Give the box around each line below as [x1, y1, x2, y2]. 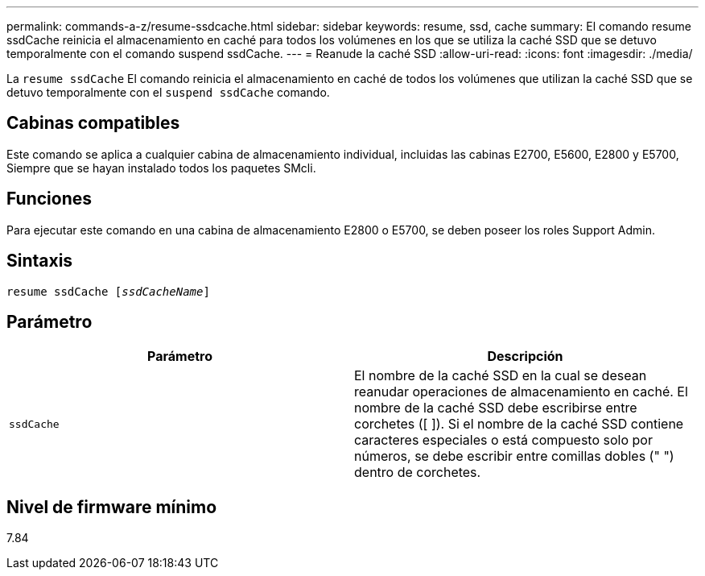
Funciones [6, 189, 93, 209]
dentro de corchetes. [354, 464, 481, 481]
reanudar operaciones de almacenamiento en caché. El [354, 383, 688, 400]
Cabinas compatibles [6, 113, 180, 134]
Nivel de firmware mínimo [6, 496, 217, 517]
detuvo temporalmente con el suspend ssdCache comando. [6, 85, 330, 99]
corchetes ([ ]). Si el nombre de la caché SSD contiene [354, 416, 684, 433]
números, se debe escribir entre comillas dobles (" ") [354, 448, 674, 465]
